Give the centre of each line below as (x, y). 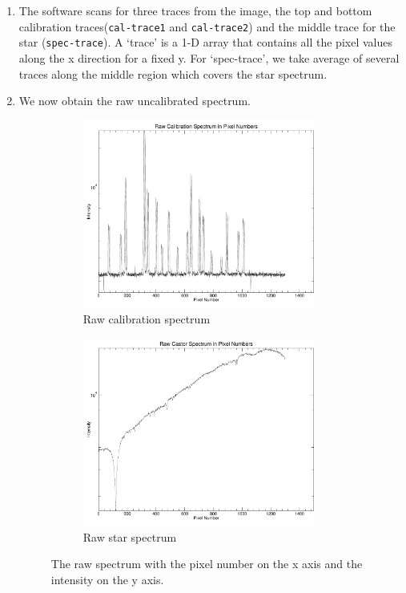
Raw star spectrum (130, 536)
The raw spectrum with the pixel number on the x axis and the (207, 564)
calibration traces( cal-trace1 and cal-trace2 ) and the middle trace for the (207, 26)
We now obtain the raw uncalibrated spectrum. (135, 101)
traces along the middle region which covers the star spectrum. (173, 73)
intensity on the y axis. (107, 579)
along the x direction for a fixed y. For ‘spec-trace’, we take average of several (209, 57)
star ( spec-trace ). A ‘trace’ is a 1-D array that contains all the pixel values (205, 42)
